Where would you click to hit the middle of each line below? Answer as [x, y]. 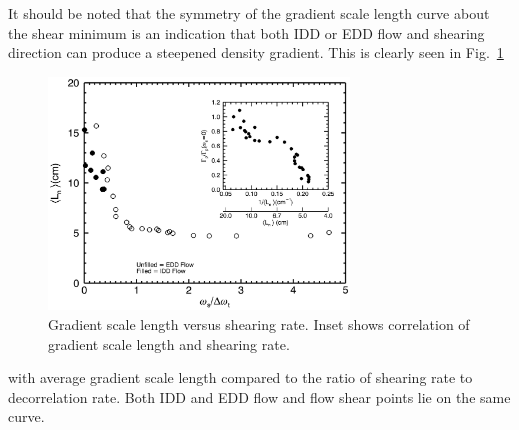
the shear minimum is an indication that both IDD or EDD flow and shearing [246, 32]
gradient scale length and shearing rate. [169, 343]
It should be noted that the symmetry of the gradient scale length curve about [249, 13]
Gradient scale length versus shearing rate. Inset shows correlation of [259, 323]
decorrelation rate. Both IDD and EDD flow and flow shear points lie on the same [259, 396]
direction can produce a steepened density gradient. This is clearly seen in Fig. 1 [256, 52]
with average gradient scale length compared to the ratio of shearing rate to [240, 377]
